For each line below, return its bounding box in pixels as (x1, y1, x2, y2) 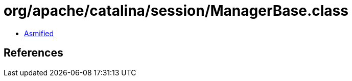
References (4, 46, 63, 60)
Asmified (24, 29, 54, 38)
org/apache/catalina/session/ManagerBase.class (4, 2, 348, 19)
